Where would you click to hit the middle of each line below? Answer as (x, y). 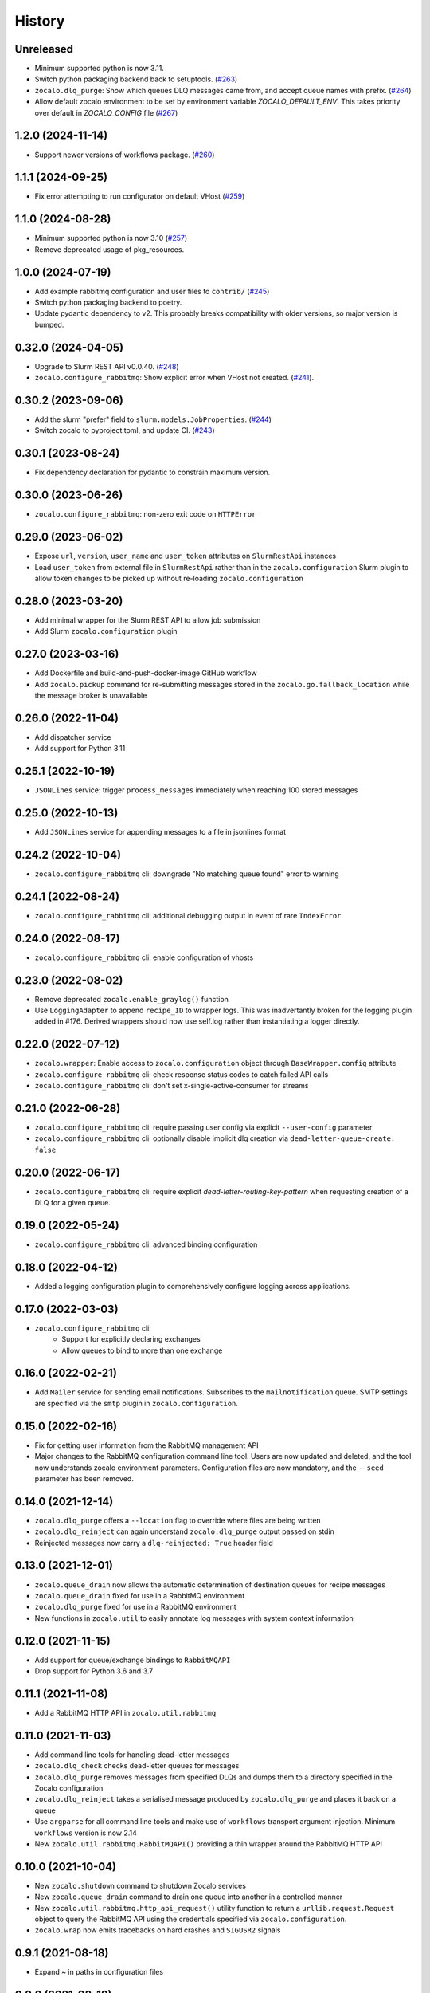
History (40, 21)
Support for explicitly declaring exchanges (131, 1339)
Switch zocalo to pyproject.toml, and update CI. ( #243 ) (125, 430)
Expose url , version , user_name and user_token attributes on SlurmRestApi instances (186, 556)
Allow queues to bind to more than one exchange (142, 1350)
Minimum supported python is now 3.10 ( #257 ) (111, 238)
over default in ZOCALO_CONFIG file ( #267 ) (106, 112)
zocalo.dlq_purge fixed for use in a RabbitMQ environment (135, 1607)
